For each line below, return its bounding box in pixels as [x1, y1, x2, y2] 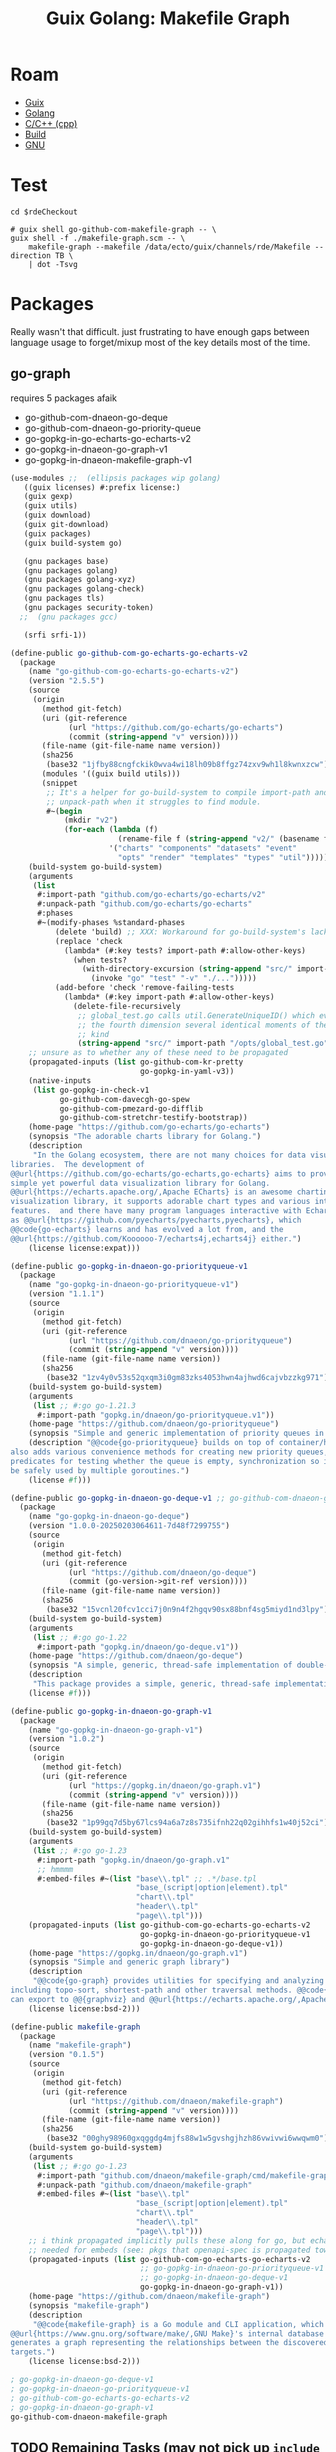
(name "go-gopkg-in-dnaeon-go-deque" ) [28, 1512, 190, 1522]
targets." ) [10, 2347, 56, 2357]
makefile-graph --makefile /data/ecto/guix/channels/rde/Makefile [28, 242, 311, 252]
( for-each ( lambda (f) [63, 825, 159, 835]
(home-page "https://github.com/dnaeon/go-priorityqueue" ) [28, 1419, 280, 1429]
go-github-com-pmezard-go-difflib [59, 1103, 203, 1114]
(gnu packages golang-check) [23, 584, 145, 594]
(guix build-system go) [23, 538, 123, 548]
